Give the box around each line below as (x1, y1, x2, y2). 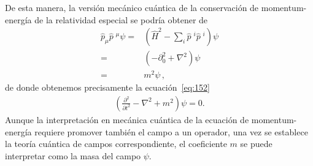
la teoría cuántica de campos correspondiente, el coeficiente (5, 137, 227, 150)
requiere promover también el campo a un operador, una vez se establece (34, 125, 308, 138)
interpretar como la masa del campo (5, 149, 141, 162)
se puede (240, 137, 272, 150)
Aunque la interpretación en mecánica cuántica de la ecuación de (5, 113, 249, 126)
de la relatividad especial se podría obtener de (34, 13, 208, 26)
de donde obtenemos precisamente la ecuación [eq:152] (5, 81, 210, 94)
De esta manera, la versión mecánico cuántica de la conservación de (5, 1, 259, 13)
